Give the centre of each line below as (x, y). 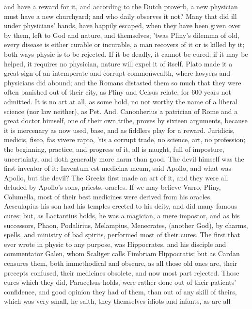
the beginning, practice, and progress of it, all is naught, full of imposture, (114, 149)
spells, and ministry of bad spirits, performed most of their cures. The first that (122, 235)
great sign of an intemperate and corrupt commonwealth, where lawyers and (117, 73)
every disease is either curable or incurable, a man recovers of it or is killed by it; (124, 44)
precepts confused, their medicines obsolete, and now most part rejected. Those (122, 272)
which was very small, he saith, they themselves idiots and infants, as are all (117, 301)
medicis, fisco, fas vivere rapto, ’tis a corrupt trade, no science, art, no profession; (125, 139)
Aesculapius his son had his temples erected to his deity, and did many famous (121, 206)
